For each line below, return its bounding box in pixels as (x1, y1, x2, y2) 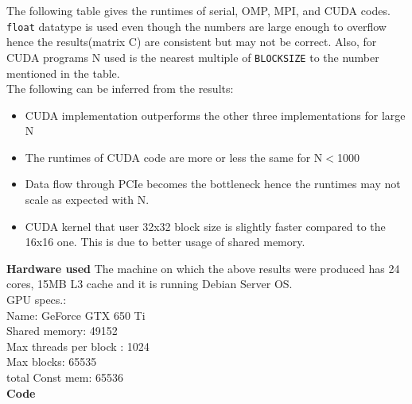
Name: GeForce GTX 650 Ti (6, 306, 146, 323)
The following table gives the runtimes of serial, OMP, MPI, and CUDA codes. (6, 2, 391, 18)
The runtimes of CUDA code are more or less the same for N (25, 148, 323, 165)
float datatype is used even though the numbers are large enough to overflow (6, 17, 387, 34)
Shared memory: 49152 (6, 322, 118, 339)
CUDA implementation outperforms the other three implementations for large (25, 106, 406, 123)
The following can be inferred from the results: (6, 80, 234, 97)
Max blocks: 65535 (6, 353, 97, 370)
